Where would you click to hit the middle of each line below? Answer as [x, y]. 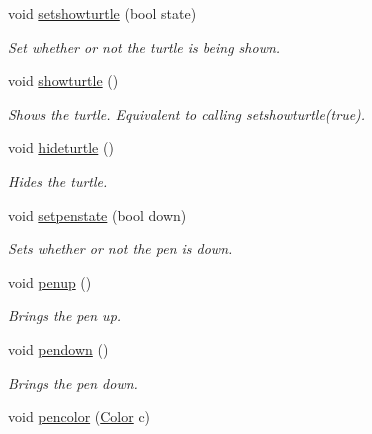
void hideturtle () [61, 147]
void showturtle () [63, 80]
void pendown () [58, 348]
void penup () [50, 281]
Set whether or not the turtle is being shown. [144, 46]
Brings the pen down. [73, 382]
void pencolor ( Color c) [79, 416]
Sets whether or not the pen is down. [120, 248]
